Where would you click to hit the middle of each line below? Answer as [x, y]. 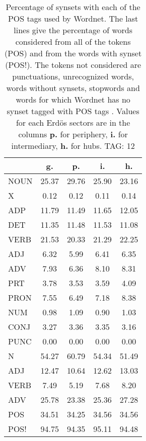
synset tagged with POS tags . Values [73, 111]
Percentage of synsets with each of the [73, 7]
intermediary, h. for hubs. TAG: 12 [73, 146]
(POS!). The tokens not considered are [73, 65]
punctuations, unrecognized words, [73, 76]
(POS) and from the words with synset [73, 53]
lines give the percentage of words [73, 30]
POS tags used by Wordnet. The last [73, 18]
